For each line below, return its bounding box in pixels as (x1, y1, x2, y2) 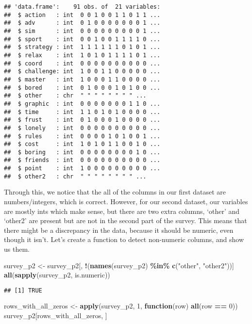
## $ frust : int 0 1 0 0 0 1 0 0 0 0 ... (4, 116, 161, 124)
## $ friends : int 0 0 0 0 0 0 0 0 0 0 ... (4, 157, 161, 164)
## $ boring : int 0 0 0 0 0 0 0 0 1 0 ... (4, 148, 161, 156)
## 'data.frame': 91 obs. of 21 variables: (4, 3, 161, 10)
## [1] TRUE (4, 287, 42, 294)
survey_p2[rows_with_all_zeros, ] (4, 310, 107, 321)
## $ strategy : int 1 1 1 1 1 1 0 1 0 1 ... (4, 44, 161, 51)
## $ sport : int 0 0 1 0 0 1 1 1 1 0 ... (4, 35, 161, 43)
